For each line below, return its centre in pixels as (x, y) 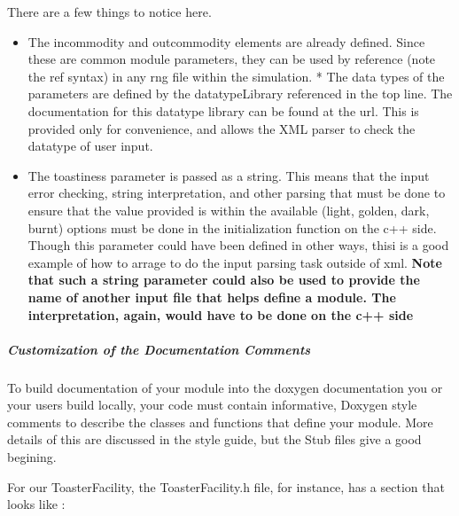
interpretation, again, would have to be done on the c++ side (221, 314)
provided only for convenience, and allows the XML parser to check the (222, 128)
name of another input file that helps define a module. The (212, 297)
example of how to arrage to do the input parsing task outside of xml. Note (235, 262)
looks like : (36, 504)
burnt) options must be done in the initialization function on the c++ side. (232, 227)
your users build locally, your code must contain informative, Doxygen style (212, 405)
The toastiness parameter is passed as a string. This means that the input (229, 175)
